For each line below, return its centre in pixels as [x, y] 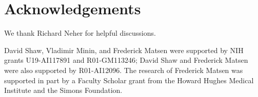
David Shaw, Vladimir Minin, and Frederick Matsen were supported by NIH [124, 50]
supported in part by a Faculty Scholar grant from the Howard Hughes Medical [129, 80]
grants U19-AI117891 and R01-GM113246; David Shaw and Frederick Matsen [126, 60]
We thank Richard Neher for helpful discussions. [80, 33]
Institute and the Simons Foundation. [63, 90]
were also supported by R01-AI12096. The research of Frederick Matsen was [124, 70]
